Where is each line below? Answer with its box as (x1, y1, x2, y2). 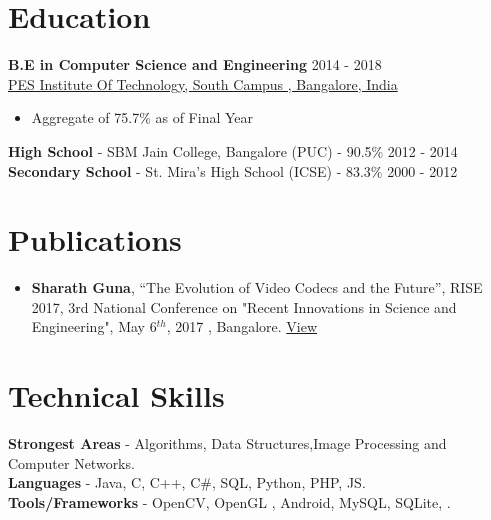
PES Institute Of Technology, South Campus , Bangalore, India (8, 73, 398, 94)
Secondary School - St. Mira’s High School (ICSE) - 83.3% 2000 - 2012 (8, 160, 458, 181)
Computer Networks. (8, 452, 135, 473)
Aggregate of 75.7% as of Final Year (31, 107, 254, 128)
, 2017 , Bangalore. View (166, 316, 318, 337)
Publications (8, 219, 182, 260)
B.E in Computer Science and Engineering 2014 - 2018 (8, 54, 382, 75)
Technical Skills (8, 375, 225, 416)
